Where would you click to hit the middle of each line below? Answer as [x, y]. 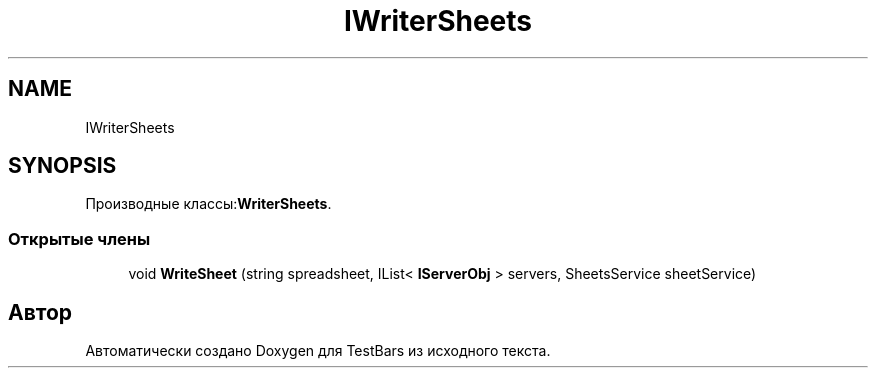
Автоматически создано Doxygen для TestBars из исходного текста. [318, 351]
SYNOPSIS [62, 166]
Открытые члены [79, 238]
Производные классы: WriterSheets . [208, 204]
